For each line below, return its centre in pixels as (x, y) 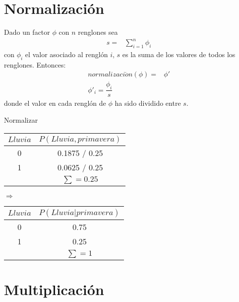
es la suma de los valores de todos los (179, 54)
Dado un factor (27, 32)
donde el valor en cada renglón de (55, 103)
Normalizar (21, 119)
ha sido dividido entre (148, 103)
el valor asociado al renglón (66, 54)
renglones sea (98, 32)
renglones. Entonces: (35, 64)
